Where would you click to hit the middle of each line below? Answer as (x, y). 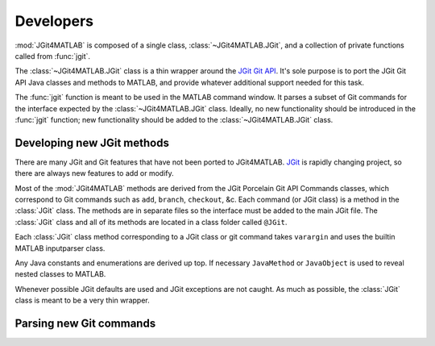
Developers (54, 21)
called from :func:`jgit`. (53, 56)
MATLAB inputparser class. (60, 248)
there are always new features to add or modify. (95, 173)
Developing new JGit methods (92, 142)
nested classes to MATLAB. (60, 274)
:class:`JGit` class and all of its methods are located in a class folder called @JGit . (151, 222)
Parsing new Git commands (85, 323)
